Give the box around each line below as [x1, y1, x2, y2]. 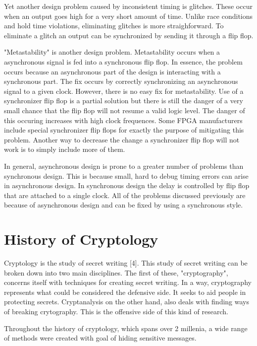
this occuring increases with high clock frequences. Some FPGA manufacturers [4, 115, 243, 125]
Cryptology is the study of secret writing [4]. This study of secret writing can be [4, 258, 248, 268]
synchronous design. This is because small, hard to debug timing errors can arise [4, 170, 249, 181]
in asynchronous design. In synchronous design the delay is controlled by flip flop [4, 180, 250, 191]
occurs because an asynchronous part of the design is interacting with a [4, 66, 221, 76]
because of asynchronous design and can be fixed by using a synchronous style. [4, 200, 243, 210]
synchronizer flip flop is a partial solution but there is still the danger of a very [4, 95, 243, 106]
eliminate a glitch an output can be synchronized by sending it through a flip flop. [4, 30, 254, 40]
